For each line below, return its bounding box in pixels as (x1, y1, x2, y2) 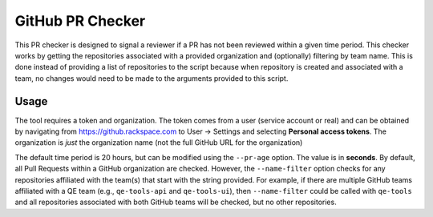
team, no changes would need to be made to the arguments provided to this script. (14, 73, 289, 83)
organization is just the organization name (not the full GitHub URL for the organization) (14, 138, 303, 147)
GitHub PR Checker (14, 12, 146, 30)
